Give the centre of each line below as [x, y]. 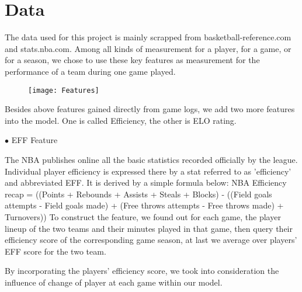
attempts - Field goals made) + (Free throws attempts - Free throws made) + [144, 205]
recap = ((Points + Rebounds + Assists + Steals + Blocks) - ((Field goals [138, 194]
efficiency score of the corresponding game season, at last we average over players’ [151, 240]
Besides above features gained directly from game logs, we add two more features [150, 109]
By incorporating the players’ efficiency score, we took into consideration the [142, 271]
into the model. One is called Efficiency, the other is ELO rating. [121, 120]
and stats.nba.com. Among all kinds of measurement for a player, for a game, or [148, 48]
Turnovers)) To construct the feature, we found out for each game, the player [143, 216]
